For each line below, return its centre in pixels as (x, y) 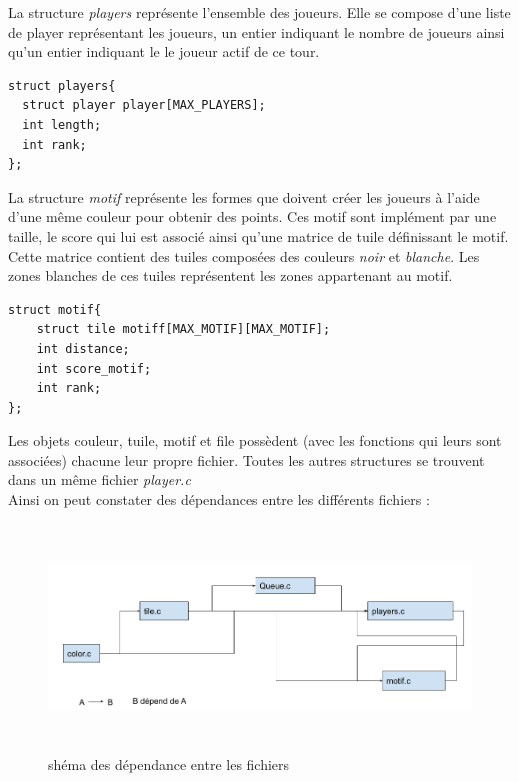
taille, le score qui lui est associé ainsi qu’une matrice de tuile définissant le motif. (258, 235)
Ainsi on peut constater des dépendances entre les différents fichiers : (219, 499)
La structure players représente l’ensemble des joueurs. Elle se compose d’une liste (259, 12)
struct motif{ (55, 309)
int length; (62, 124)
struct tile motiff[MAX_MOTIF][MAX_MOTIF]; (183, 329)
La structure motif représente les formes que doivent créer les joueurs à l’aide (244, 196)
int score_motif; (94, 368)
